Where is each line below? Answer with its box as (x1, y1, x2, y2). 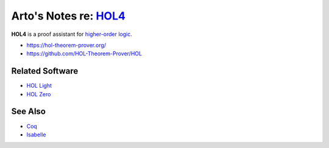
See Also (11, 107, 46, 117)
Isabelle (26, 131, 46, 138)
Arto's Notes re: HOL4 (11, 9, 126, 23)
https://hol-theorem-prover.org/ (26, 41, 107, 49)
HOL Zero (26, 90, 51, 97)
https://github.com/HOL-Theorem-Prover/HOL (26, 50, 143, 57)
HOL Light (26, 82, 52, 90)
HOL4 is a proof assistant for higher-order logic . (11, 30, 132, 38)
